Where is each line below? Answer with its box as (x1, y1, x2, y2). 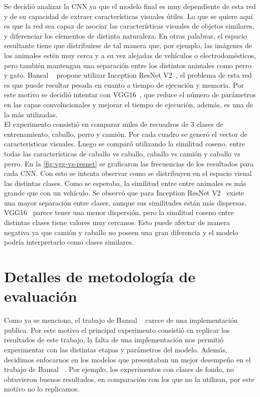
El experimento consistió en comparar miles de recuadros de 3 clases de (4, 119, 223, 129)
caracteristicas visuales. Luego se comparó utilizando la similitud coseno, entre (4, 138, 245, 149)
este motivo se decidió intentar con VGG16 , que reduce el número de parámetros (4, 89, 256, 100)
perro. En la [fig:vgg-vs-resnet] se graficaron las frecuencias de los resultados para (4, 158, 254, 168)
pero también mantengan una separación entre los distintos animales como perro (4, 60, 251, 70)
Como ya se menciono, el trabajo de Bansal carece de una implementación (4, 315, 238, 325)
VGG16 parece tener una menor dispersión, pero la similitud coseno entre (4, 207, 234, 218)
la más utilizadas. (4, 109, 58, 119)
